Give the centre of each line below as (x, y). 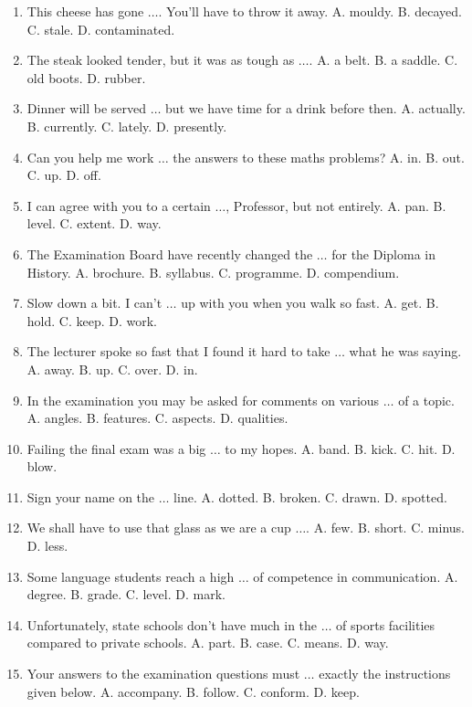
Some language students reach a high (131, 576)
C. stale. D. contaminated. (101, 29)
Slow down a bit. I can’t (94, 303)
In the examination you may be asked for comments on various (203, 400)
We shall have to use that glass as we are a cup (159, 528)
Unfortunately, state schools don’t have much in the (172, 624)
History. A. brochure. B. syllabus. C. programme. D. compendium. (213, 272)
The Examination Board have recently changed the (170, 253)
